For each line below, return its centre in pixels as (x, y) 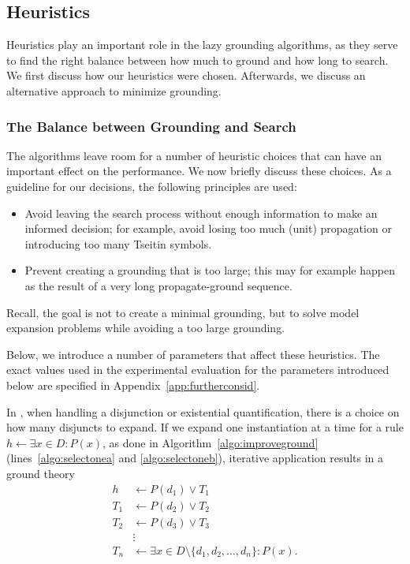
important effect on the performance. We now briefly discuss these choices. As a (199, 171)
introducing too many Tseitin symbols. (118, 243)
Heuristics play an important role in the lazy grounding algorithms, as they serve (202, 45)
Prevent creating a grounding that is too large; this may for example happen (210, 270)
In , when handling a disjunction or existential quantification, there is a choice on (203, 411)
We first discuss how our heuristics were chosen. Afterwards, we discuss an (186, 75)
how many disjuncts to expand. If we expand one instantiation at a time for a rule (205, 427)
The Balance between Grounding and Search (151, 126)
